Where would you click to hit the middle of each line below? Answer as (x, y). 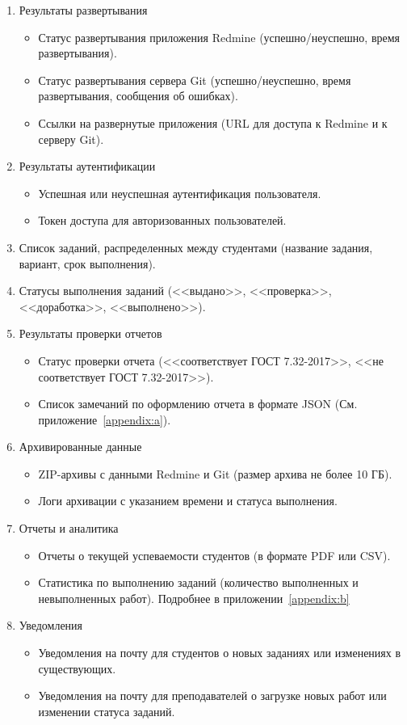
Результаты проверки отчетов (90, 333)
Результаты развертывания (83, 10)
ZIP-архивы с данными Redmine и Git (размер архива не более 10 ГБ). (215, 473)
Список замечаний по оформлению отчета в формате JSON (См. (198, 404)
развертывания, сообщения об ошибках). (138, 96)
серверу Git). (71, 139)
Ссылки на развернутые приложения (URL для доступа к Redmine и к (213, 122)
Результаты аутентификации (87, 166)
